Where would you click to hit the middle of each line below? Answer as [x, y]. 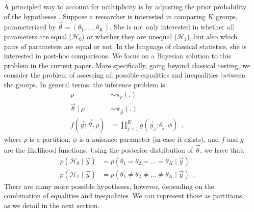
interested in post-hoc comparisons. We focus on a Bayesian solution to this [118, 56]
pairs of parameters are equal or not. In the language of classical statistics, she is [125, 46]
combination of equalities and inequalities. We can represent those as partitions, [124, 196]
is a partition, [50, 139]
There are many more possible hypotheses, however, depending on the [109, 186]
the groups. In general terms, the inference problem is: [86, 84]
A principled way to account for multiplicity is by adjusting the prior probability [125, 6]
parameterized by [30, 27]
